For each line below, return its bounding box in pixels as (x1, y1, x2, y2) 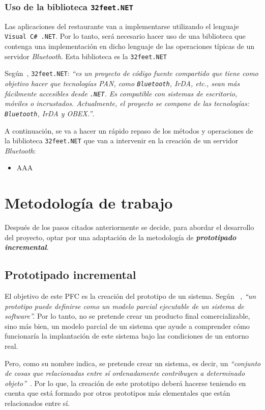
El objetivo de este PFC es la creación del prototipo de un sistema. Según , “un (5, 291, 256, 301)
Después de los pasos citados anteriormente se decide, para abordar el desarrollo (5, 222, 254, 233)
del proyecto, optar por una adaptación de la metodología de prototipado (5, 232, 237, 242)
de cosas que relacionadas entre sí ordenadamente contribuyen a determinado (5, 368, 245, 378)
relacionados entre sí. (5, 397, 70, 408)
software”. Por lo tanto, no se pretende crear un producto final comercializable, (5, 311, 250, 321)
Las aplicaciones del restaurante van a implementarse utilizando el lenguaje (5, 20, 239, 31)
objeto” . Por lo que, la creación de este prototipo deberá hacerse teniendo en (5, 377, 246, 388)
